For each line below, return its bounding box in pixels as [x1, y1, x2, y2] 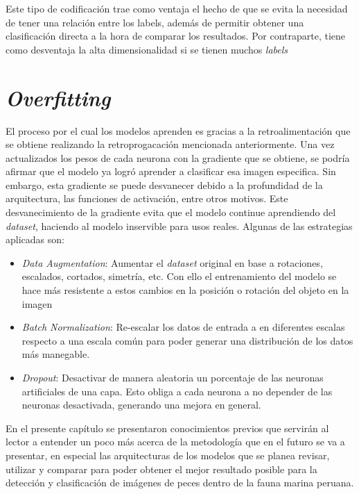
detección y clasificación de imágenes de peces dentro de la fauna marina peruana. [6, 475, 354, 490]
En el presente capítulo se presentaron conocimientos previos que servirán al [6, 420, 329, 435]
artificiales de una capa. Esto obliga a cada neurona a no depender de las [21, 384, 333, 398]
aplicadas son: [6, 232, 64, 247]
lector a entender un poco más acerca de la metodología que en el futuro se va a [6, 434, 345, 449]
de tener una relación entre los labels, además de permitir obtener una [6, 15, 304, 29]
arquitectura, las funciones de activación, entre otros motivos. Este [6, 191, 288, 206]
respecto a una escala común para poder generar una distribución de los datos [21, 333, 353, 347]
